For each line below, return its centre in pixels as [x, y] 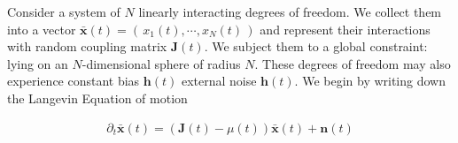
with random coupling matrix [87, 46]
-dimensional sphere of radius [161, 63]
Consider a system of [64, 11]
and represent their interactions [345, 29]
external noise [219, 81]
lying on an [38, 63]
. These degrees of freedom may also [353, 63]
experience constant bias [74, 81]
